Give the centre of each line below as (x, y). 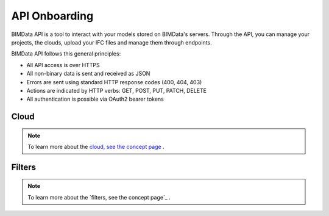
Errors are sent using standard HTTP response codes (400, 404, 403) (114, 82)
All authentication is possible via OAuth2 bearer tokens (95, 99)
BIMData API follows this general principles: (66, 54)
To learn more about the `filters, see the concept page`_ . (99, 197)
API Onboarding (52, 16)
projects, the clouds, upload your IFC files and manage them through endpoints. (112, 42)
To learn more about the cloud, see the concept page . (96, 147)
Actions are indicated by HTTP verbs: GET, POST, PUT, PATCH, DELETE (117, 90)
